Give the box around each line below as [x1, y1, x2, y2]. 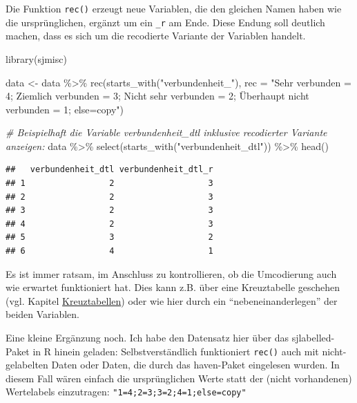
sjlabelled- [291, 330, 335, 344]
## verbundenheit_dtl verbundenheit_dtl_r [6, 165, 213, 175]
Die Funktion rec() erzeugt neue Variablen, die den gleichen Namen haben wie [6, 1, 342, 15]
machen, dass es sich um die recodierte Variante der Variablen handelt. [6, 28, 306, 43]
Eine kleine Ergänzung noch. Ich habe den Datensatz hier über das [6, 330, 289, 344]
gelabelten [6, 357, 48, 372]
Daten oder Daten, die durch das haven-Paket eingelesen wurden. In [51, 357, 340, 372]
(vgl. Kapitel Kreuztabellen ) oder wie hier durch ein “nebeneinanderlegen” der [6, 293, 338, 308]
